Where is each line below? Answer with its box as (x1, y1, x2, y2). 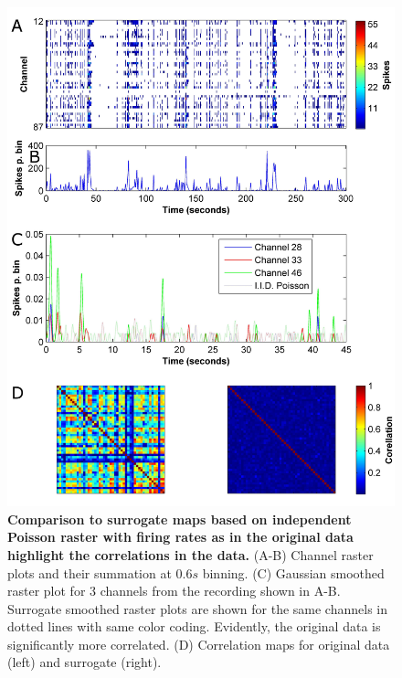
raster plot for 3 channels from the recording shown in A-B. (7, 581, 341, 600)
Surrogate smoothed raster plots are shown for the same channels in (7, 599, 388, 618)
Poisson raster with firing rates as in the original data (7, 527, 354, 546)
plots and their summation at (7, 563, 172, 582)
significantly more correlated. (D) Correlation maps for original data (7, 634, 390, 653)
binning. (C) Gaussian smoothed (202, 563, 385, 582)
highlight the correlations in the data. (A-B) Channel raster (7, 545, 374, 564)
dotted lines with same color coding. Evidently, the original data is (7, 617, 381, 636)
